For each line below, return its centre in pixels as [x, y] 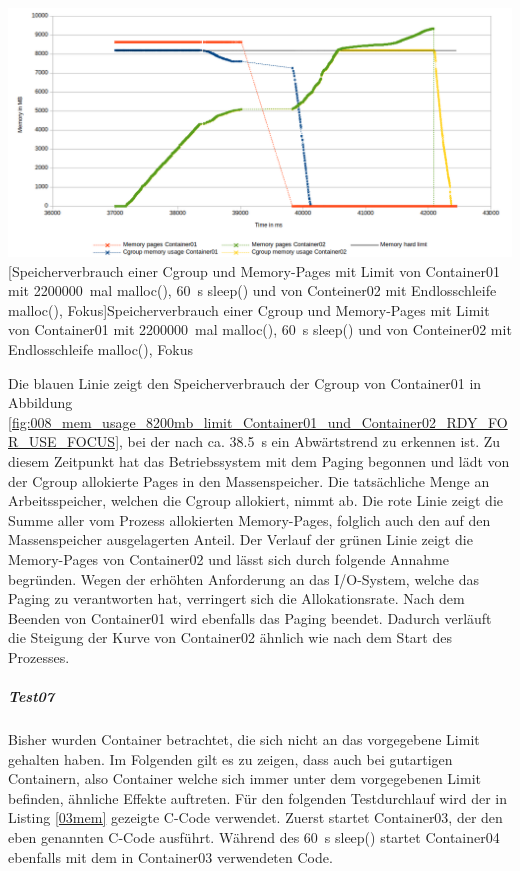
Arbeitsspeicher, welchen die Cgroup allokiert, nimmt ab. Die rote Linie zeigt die [255, 500]
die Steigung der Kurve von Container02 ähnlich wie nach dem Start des [230, 637]
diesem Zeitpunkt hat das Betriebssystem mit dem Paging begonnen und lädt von [259, 460]
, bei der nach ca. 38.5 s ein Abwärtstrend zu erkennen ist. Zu [310, 441]
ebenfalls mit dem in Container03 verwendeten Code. [170, 856]
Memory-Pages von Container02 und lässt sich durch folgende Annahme [228, 558]
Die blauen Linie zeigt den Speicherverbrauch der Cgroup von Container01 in [245, 382]
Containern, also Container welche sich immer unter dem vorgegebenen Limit [245, 778]
